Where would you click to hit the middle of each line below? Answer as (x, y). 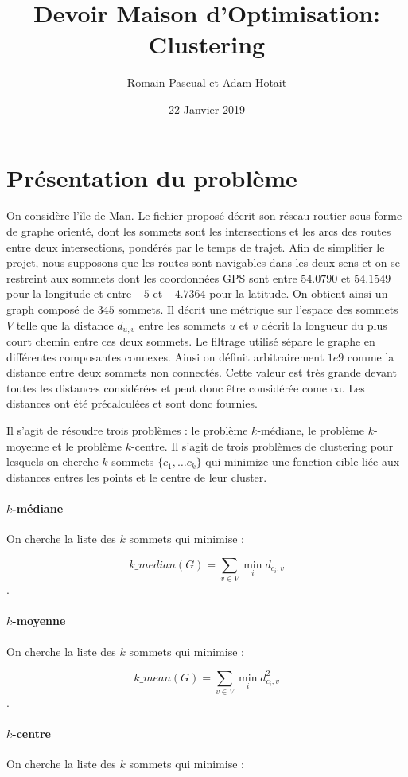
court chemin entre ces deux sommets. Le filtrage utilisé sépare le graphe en (191, 341)
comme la (371, 356)
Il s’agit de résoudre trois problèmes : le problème (127, 430)
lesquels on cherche (52, 461)
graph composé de (51, 309)
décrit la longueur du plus (324, 324)
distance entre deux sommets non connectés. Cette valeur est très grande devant (202, 372)
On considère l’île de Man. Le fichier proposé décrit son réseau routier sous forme (204, 215)
